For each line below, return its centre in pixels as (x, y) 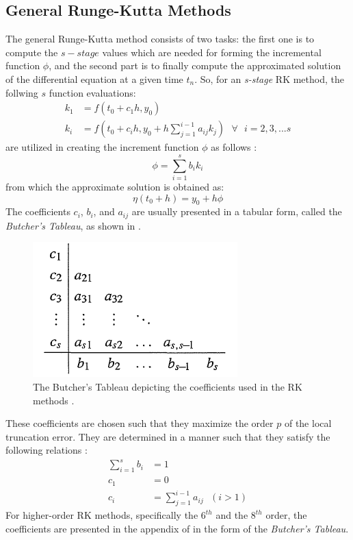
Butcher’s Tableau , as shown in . (73, 225)
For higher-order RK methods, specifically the (102, 515)
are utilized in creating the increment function (102, 147)
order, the (286, 515)
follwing (22, 92)
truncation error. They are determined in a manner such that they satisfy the (168, 436)
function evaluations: (92, 92)
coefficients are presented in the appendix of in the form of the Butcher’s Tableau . (177, 528)
